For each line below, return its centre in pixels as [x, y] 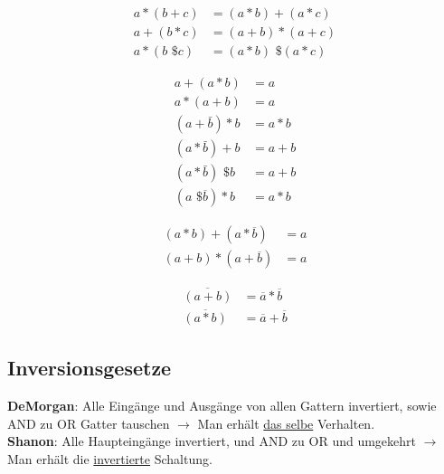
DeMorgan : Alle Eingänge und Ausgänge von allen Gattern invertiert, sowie [222, 406]
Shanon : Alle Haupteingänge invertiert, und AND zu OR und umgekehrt [212, 441]
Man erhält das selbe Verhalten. [286, 423]
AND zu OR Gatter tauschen [89, 423]
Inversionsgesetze [90, 368]
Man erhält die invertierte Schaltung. [110, 458]
